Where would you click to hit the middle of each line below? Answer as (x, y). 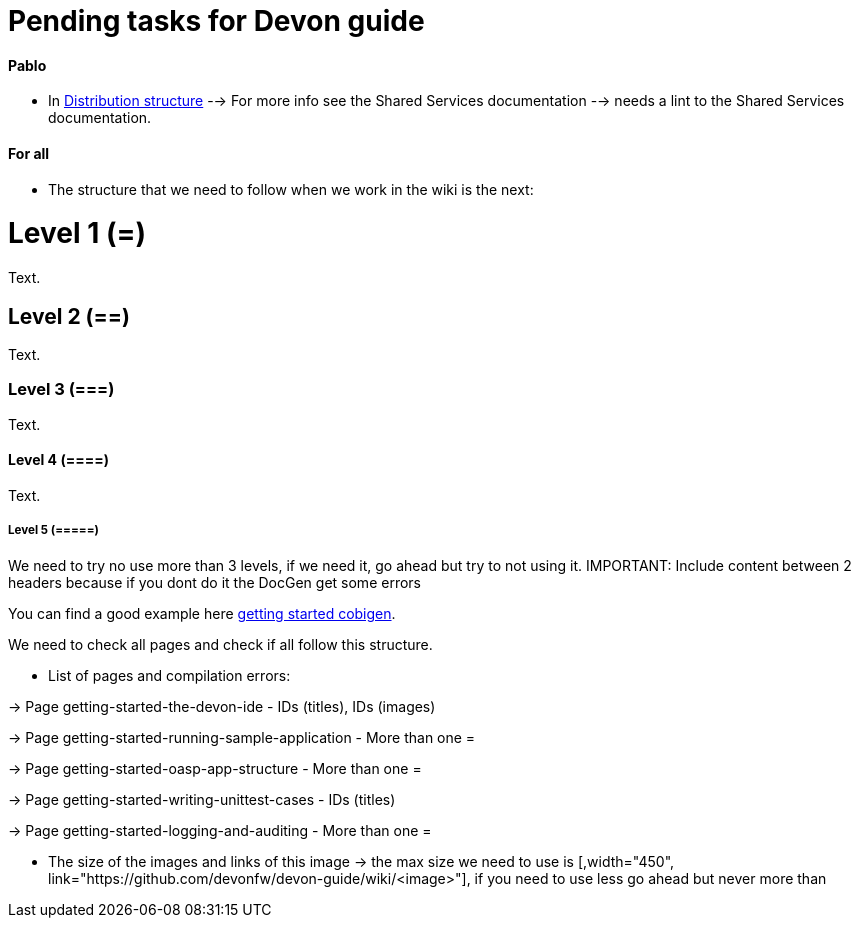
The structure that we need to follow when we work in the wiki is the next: (291, 189)
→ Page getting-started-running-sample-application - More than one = (242, 737)
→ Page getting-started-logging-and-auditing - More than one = (220, 830)
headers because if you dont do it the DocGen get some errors (214, 582)
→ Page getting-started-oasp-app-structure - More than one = (215, 768)
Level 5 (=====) (53, 530)
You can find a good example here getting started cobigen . (202, 613)
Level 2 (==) (69, 316)
